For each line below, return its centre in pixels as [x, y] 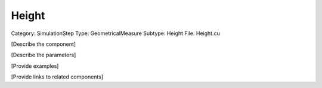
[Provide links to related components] [57, 77]
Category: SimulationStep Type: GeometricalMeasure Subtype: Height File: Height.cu [115, 33]
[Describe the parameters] [44, 55]
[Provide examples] [35, 66]
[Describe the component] [44, 44]
